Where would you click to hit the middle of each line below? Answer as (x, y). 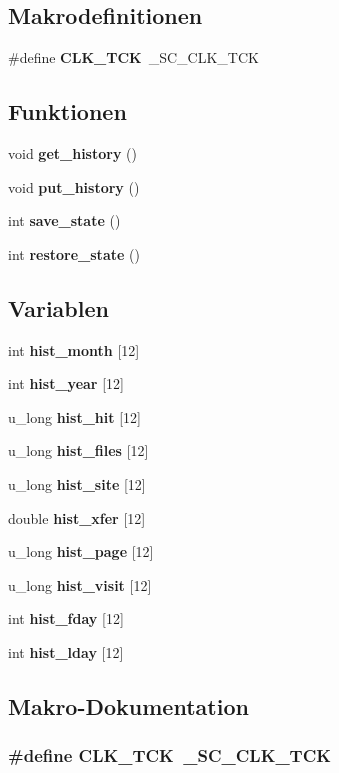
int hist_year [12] (66, 383)
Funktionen (67, 111)
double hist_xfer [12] (77, 517)
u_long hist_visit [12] (80, 584)
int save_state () (64, 220)
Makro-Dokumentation (128, 705)
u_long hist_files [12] (78, 450)
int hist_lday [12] (66, 651)
